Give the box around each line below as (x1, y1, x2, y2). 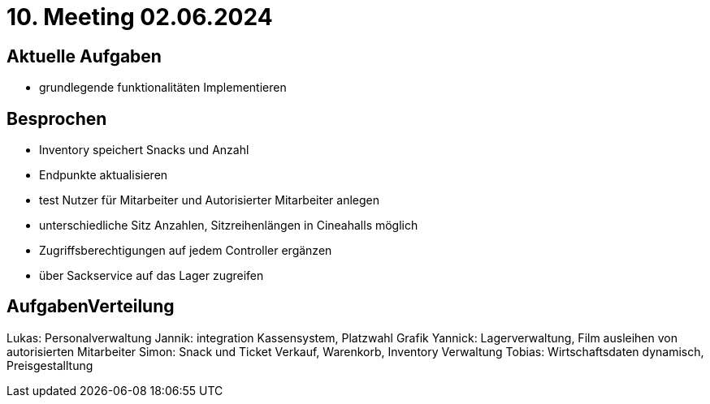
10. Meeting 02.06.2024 (6, 3, 273, 31)
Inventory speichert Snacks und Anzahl (39, 143, 249, 157)
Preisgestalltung (6, 358, 93, 372)
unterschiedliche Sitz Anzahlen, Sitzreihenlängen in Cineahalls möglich (39, 218, 418, 233)
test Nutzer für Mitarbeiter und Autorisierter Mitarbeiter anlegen (39, 193, 380, 208)
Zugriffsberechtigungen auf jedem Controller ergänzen (39, 243, 332, 258)
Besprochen (6, 108, 107, 129)
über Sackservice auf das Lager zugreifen (39, 269, 264, 283)
